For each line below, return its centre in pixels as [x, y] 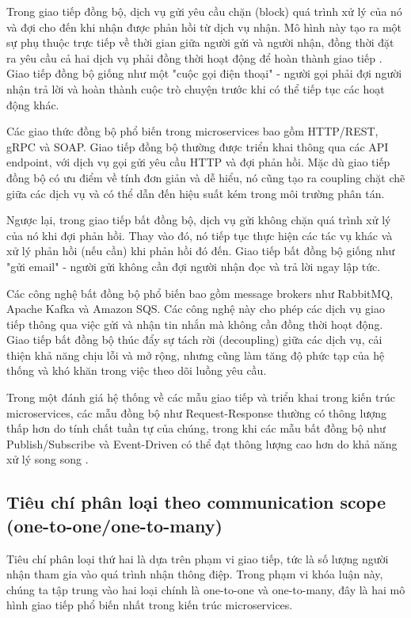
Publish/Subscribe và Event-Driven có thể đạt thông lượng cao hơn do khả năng [202, 443]
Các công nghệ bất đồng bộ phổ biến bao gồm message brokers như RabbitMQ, [200, 293]
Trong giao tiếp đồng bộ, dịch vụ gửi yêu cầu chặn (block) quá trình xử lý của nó [204, 11]
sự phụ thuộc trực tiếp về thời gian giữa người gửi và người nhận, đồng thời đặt [200, 42]
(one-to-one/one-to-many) [114, 525]
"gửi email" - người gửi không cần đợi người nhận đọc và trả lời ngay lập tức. [194, 266]
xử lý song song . [48, 459]
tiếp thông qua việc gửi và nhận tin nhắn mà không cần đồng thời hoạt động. [195, 324]
